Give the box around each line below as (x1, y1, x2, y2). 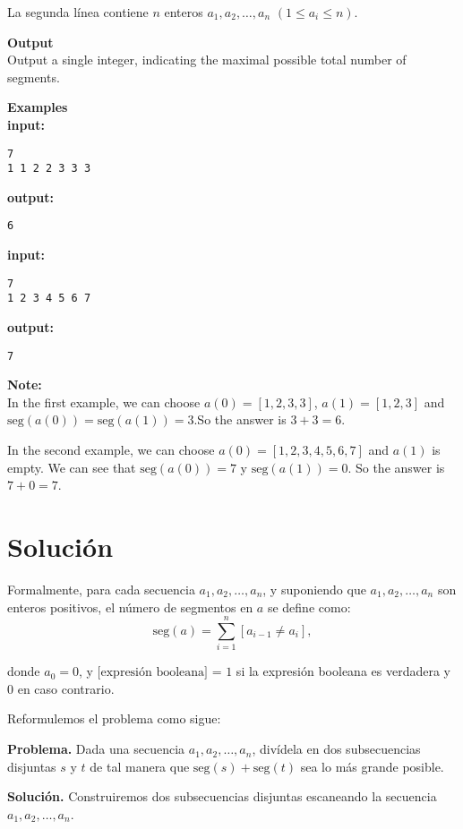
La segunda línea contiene (7, 3, 149, 21)
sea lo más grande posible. (300, 756, 444, 775)
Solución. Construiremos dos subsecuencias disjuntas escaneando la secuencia (7, 787, 437, 806)
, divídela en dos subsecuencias (252, 739, 421, 758)
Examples (7, 98, 68, 116)
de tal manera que (90, 756, 190, 775)
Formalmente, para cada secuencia (7, 579, 195, 598)
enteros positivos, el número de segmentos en (7, 597, 253, 616)
